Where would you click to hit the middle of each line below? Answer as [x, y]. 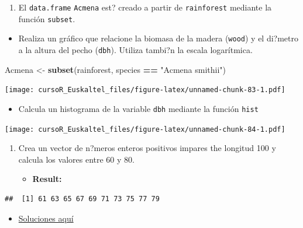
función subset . [47, 18]
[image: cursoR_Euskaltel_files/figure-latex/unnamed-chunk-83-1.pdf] [145, 90]
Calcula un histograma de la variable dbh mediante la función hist [138, 108]
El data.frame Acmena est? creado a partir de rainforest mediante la [145, 7]
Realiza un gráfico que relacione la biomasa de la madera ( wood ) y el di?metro [158, 38]
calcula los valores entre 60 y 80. [76, 159]
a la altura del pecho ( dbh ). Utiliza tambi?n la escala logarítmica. [135, 49]
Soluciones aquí [46, 218]
